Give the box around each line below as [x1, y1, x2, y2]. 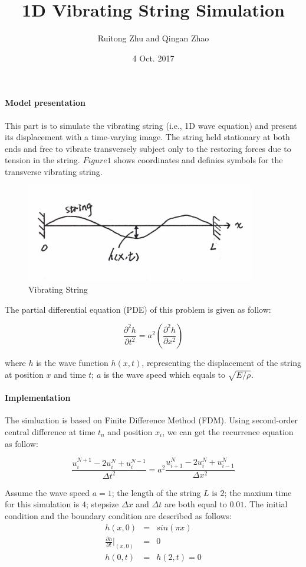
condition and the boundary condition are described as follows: [5, 509, 232, 521]
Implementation [5, 391, 71, 404]
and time [54, 368, 86, 380]
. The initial [244, 498, 288, 510]
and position [107, 425, 153, 438]
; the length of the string [111, 486, 201, 498]
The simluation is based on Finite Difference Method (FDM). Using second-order [5, 414, 298, 426]
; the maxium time [224, 486, 292, 498]
